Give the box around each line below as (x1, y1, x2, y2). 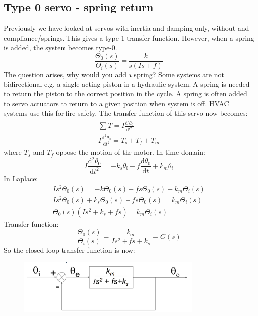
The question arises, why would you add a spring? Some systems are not (4, 69, 224, 79)
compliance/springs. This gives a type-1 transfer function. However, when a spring (4, 32, 254, 43)
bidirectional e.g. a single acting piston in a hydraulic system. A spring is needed (4, 79, 250, 89)
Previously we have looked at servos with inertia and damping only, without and (4, 23, 249, 33)
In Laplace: (4, 173, 38, 183)
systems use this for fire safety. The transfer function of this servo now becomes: (4, 108, 248, 118)
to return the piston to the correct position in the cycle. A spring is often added (4, 88, 247, 99)
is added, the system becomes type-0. (4, 42, 117, 53)
